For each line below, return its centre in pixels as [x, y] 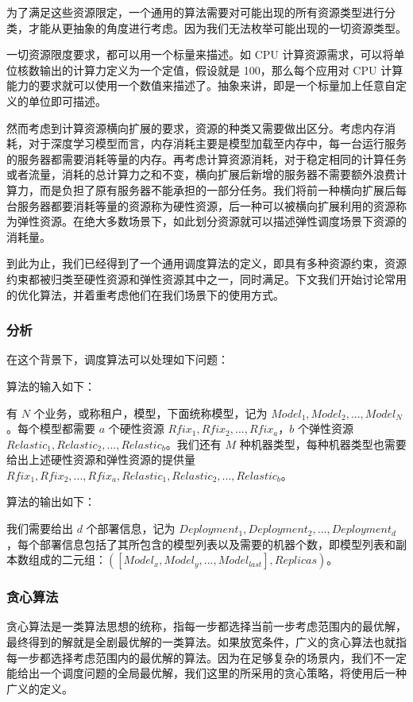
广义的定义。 [40, 688]
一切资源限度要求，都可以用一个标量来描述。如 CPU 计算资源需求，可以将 [200, 54]
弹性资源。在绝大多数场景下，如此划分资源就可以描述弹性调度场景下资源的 [212, 221]
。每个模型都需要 [51, 428]
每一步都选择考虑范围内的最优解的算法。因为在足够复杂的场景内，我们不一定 [206, 657]
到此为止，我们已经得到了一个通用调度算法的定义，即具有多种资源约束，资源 [206, 263]
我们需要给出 [40, 528]
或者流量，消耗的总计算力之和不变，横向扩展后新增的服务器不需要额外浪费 [201, 174]
